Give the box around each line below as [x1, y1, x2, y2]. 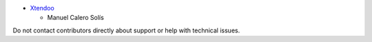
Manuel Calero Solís [47, 14, 105, 22]
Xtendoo [30, 4, 54, 12]
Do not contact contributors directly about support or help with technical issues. [12, 26, 240, 34]
